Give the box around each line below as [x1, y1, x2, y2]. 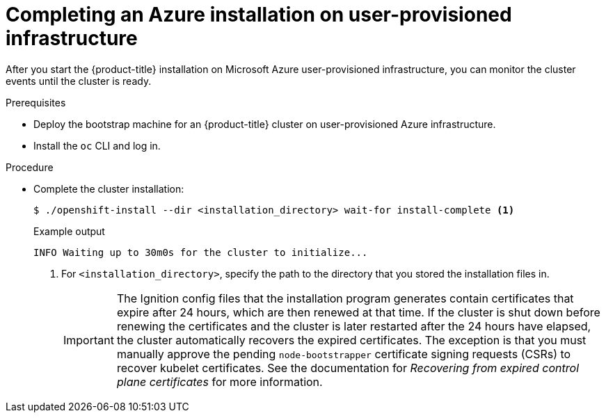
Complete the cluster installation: [33, 182, 184, 195]
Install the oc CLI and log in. [33, 139, 161, 152]
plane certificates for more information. [116, 374, 323, 389]
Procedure [6, 161, 54, 173]
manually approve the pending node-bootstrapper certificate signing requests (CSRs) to [116, 346, 571, 361]
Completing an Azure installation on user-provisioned [6, 3, 512, 26]
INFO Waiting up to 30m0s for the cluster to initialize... [33, 246, 368, 258]
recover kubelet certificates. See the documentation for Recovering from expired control [116, 360, 580, 375]
